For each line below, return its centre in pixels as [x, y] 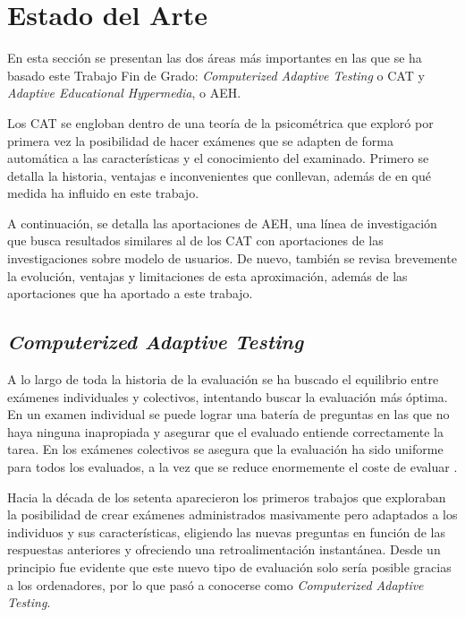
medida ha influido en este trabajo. [103, 193]
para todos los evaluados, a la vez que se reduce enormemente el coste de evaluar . [232, 467]
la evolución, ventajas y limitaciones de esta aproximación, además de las [207, 275]
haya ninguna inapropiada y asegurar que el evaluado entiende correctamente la [225, 431]
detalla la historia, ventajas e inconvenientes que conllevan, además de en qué [219, 175]
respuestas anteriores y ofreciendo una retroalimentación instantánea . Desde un [224, 549]
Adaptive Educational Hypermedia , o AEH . [124, 93]
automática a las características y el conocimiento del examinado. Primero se [218, 158]
